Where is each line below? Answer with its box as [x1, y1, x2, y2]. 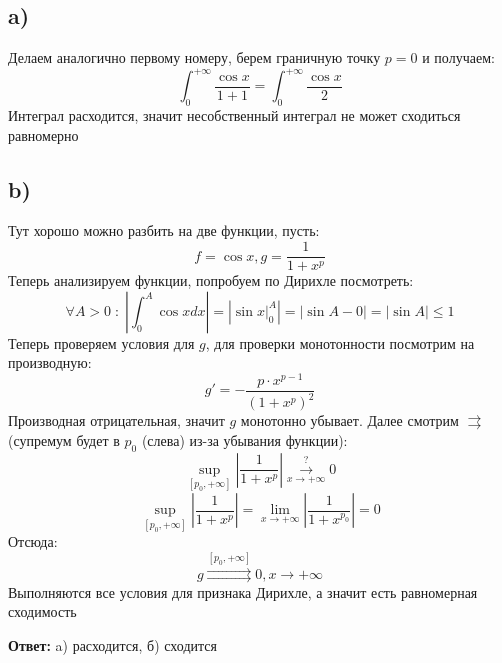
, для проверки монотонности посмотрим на [205, 332, 475, 353]
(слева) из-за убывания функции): [141, 430, 348, 450]
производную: [8, 352, 92, 373]
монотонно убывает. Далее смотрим [240, 410, 459, 431]
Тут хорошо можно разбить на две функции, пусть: [8, 220, 320, 241]
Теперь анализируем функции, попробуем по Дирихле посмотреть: [8, 270, 414, 291]
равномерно [8, 124, 79, 145]
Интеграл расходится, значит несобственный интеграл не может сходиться [8, 105, 461, 126]
